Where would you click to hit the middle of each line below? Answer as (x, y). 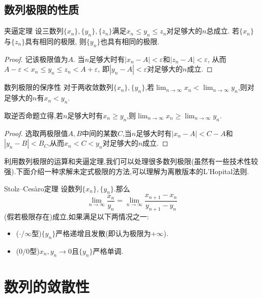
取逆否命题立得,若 (34, 115)
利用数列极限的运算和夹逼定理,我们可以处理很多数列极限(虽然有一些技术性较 (131, 161)
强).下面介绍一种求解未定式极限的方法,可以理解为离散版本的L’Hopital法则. (127, 171)
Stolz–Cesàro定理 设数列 (43, 188)
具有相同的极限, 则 (56, 41)
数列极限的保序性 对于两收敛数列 (59, 87)
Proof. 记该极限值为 (36, 59)
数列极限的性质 (41, 9)
